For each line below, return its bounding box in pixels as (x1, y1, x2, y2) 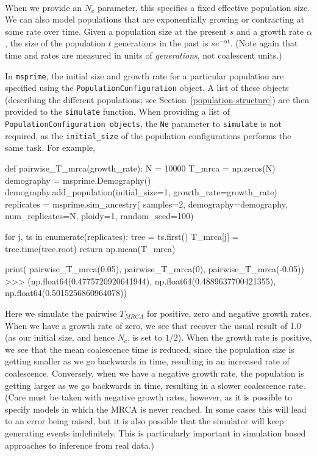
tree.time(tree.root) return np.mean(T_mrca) (5, 242, 176, 255)
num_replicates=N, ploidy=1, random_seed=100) (5, 209, 194, 222)
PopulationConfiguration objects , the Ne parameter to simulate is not (5, 117, 282, 130)
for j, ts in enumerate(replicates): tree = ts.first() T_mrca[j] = (5, 230, 239, 242)
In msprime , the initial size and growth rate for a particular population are (5, 69, 284, 82)
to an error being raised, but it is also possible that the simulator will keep (5, 414, 284, 427)
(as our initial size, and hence (5, 331, 115, 344)
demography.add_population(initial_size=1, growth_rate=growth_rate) (5, 186, 277, 198)
